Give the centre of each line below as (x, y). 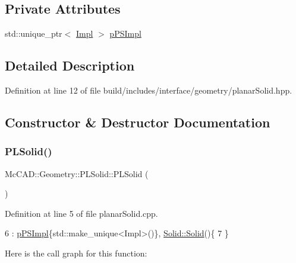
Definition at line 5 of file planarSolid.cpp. (81, 213)
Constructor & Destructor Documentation (138, 122)
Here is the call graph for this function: (76, 253)
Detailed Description (70, 65)
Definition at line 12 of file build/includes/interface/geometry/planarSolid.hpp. (149, 90)
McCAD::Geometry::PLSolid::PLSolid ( (77, 173)
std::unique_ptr (34, 33)
